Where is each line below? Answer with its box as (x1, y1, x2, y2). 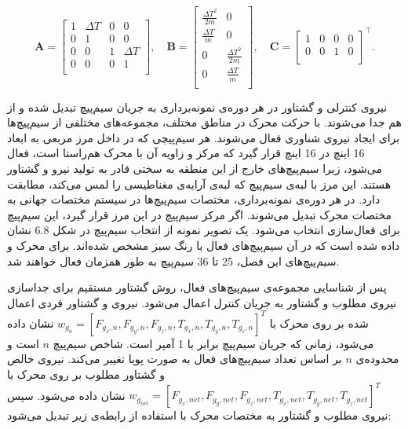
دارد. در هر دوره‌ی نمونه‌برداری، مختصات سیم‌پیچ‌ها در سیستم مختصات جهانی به (7, 191, 381, 207)
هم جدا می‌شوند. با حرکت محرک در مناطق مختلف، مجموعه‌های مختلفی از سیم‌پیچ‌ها (7, 114, 402, 130)
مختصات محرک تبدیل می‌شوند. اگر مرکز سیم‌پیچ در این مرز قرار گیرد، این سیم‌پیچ (7, 206, 392, 222)
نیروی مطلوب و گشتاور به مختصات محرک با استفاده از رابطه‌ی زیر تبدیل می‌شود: (7, 407, 392, 423)
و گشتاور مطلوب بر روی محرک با (7, 366, 165, 383)
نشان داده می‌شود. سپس (7, 387, 126, 403)
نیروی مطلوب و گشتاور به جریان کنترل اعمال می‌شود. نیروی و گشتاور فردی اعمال (7, 294, 397, 310)
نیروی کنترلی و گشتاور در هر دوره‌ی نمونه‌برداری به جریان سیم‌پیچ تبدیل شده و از (7, 98, 388, 115)
